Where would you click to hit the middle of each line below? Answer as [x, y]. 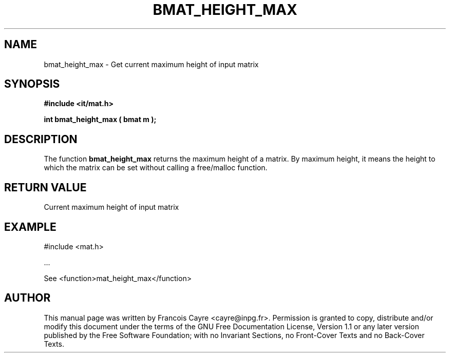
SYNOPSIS [32, 84]
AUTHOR [27, 298]
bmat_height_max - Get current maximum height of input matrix [151, 64]
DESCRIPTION [41, 139]
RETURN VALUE [45, 187]
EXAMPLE [30, 227]
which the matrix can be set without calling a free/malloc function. [156, 168]
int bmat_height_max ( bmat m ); [100, 120]
